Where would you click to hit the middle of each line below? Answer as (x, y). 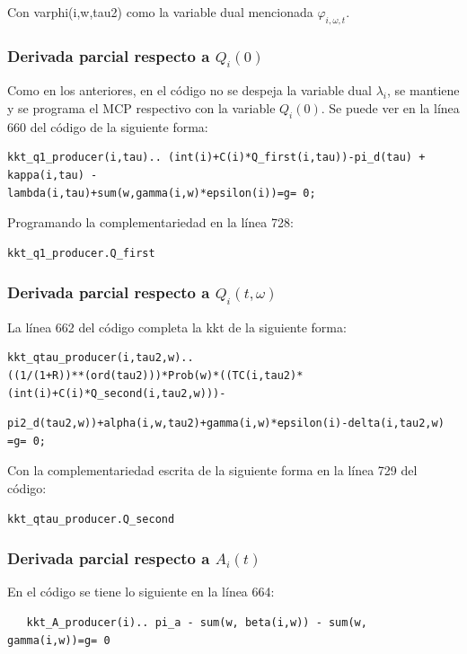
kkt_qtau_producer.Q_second (91, 519)
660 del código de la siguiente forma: (108, 126)
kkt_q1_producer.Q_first (81, 253)
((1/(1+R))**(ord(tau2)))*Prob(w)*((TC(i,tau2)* (155, 376)
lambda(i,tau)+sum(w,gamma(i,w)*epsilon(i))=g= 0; (162, 193)
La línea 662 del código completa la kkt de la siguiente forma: (177, 327)
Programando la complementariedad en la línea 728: (150, 222)
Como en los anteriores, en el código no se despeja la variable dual (189, 90)
